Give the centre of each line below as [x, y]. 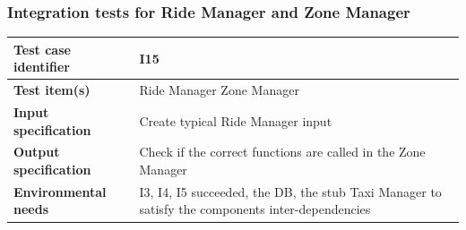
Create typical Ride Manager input [236, 120]
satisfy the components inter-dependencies [255, 209]
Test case [42, 49]
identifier [42, 67]
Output [37, 152]
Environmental [60, 191]
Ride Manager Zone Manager [219, 90]
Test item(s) [52, 90]
